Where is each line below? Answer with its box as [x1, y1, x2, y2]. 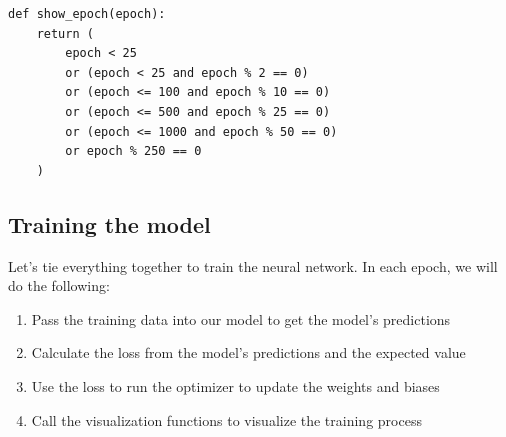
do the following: [8, 275, 110, 296]
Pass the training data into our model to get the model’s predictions [31, 308, 451, 329]
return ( [36, 26, 94, 41]
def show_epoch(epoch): [8, 7, 166, 21]
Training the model [8, 208, 211, 239]
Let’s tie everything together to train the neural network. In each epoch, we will [8, 255, 498, 276]
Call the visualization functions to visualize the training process [31, 409, 422, 430]
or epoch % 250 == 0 [65, 144, 202, 159]
